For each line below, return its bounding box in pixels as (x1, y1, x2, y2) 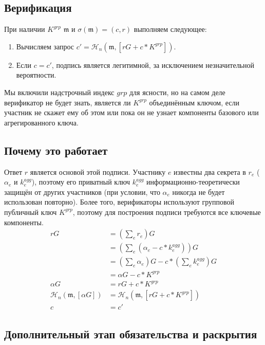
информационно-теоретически (146, 176, 240, 187)
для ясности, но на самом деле (129, 86, 225, 97)
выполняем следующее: (134, 24, 207, 34)
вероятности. (16, 69, 56, 80)
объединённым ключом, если (149, 97, 240, 107)
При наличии (4, 24, 45, 34)
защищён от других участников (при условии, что (4, 186, 160, 197)
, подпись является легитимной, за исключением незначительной (51, 59, 254, 70)
